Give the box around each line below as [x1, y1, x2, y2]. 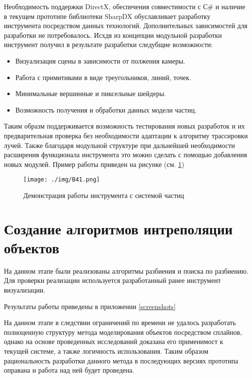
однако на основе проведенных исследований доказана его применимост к [4, 336, 223, 346]
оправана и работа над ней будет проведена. [4, 365, 134, 375]
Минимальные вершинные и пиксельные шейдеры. [15, 88, 166, 99]
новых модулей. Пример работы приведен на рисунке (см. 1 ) [4, 159, 185, 169]
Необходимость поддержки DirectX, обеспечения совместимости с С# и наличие [4, 1, 246, 11]
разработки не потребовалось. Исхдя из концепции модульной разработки [4, 30, 222, 40]
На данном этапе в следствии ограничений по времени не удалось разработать [4, 317, 236, 328]
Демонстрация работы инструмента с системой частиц [23, 190, 184, 200]
